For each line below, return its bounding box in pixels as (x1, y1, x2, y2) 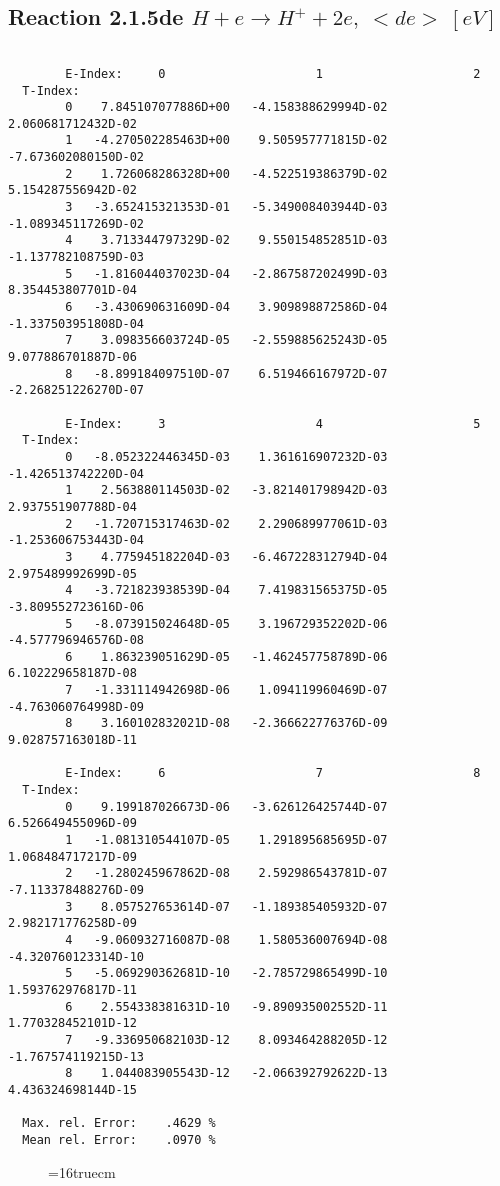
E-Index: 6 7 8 (65, 766, 481, 781)
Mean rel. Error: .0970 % (22, 1132, 216, 1147)
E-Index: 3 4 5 (65, 416, 481, 431)
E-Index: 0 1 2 (65, 66, 481, 81)
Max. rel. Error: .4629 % (22, 1116, 216, 1131)
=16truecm (48, 1161, 116, 1182)
